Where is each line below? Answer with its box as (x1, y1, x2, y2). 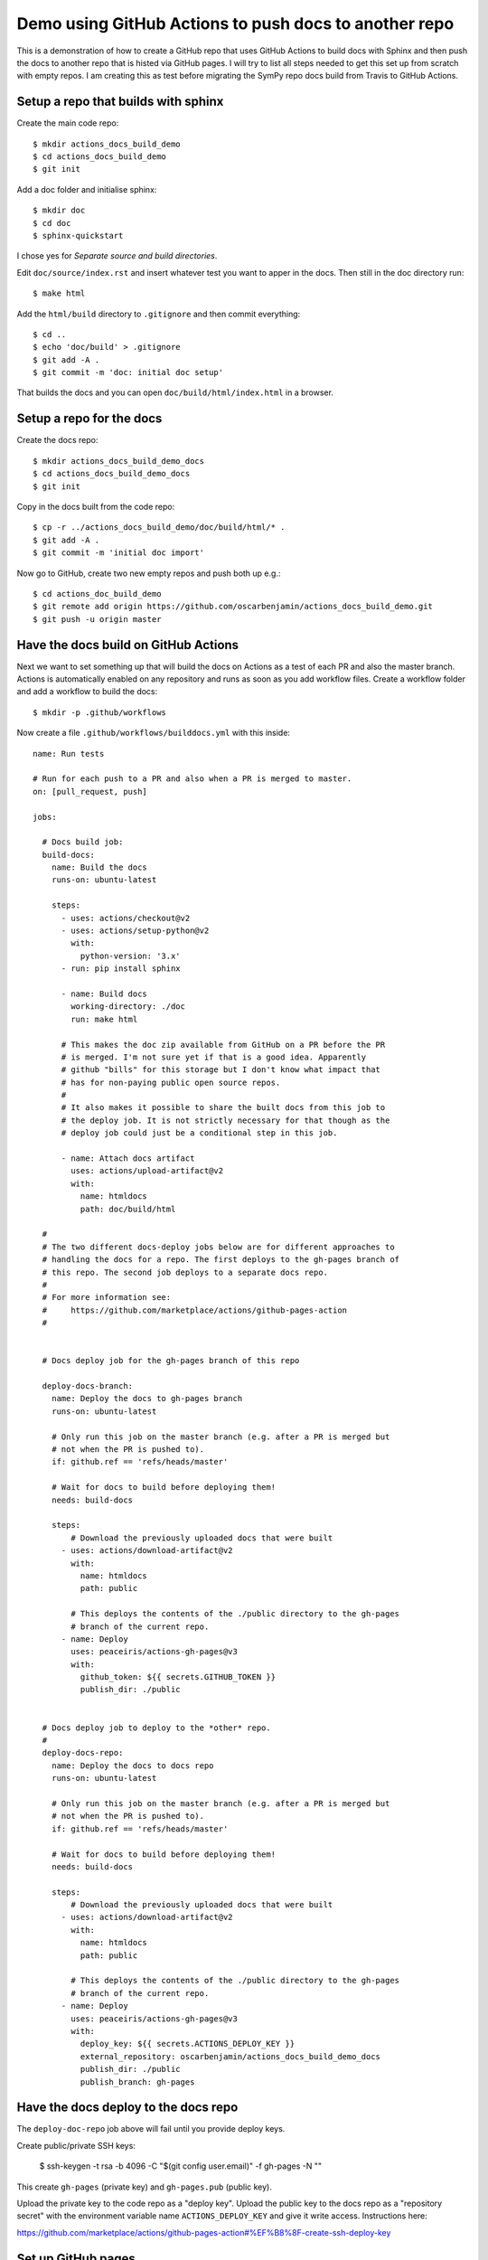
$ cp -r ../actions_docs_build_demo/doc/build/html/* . (33, 523, 286, 532)
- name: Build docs (61, 988, 148, 999)
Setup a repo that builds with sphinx (16, 94, 224, 109)
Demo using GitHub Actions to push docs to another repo (16, 14, 455, 33)
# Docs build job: (42, 837, 124, 847)
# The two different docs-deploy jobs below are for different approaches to (42, 1241, 395, 1252)
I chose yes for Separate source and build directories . (16, 250, 218, 261)
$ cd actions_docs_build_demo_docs (33, 468, 191, 479)
